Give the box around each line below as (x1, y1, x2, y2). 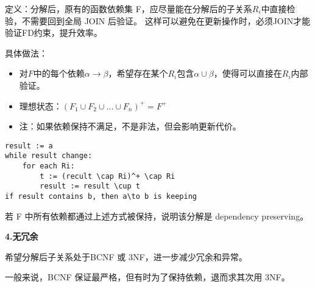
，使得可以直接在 (213, 67, 282, 80)
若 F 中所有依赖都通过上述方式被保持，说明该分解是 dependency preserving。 (5, 209, 309, 222)
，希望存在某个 (108, 67, 168, 80)
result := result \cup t (40, 182, 140, 191)
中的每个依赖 (33, 67, 85, 80)
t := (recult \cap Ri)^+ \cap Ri (40, 171, 175, 181)
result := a (5, 141, 53, 150)
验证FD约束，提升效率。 (5, 26, 102, 39)
